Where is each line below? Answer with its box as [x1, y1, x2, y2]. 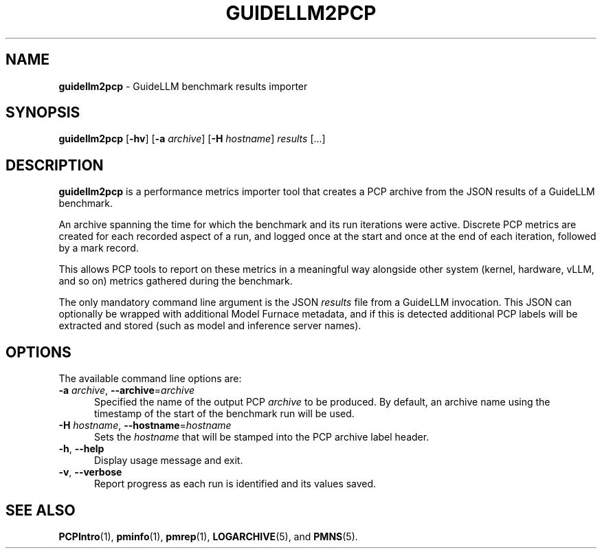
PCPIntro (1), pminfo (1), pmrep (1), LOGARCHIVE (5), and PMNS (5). [58, 530, 358, 542]
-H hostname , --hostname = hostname [58, 419, 232, 432]
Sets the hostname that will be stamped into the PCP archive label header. [94, 431, 430, 443]
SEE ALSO [5, 501, 76, 519]
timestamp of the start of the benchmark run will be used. [94, 408, 355, 420]
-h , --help [58, 443, 104, 455]
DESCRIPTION [5, 156, 104, 174]
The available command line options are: [58, 373, 242, 385]
